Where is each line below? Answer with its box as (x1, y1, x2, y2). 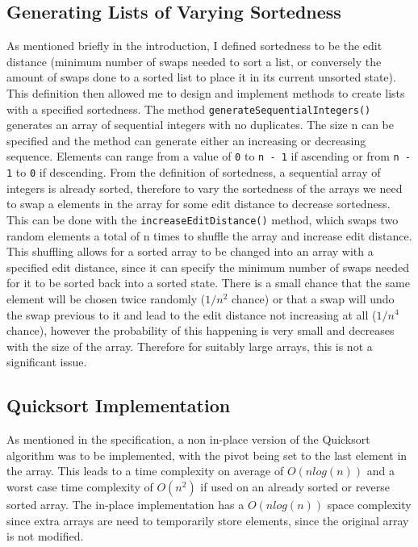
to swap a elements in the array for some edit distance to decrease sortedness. (6, 195, 391, 212)
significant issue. (6, 353, 87, 370)
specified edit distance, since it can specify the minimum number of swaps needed (6, 258, 410, 275)
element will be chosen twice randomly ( (6, 290, 206, 307)
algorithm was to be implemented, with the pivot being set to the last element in (6, 446, 408, 463)
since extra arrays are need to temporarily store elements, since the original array (6, 512, 409, 528)
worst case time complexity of (6, 478, 153, 495)
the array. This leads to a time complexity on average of (6, 462, 284, 479)
